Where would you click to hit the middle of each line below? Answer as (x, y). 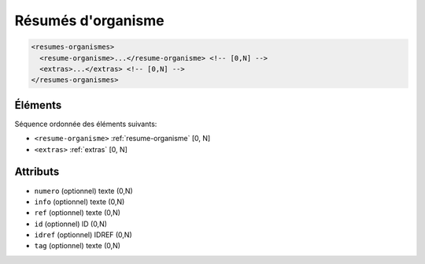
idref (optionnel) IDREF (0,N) (83, 235)
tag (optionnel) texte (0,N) (78, 246)
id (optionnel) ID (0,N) (71, 224)
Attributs (37, 172)
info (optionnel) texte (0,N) (79, 202)
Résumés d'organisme (89, 20)
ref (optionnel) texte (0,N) (78, 213)
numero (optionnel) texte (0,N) (83, 191)
